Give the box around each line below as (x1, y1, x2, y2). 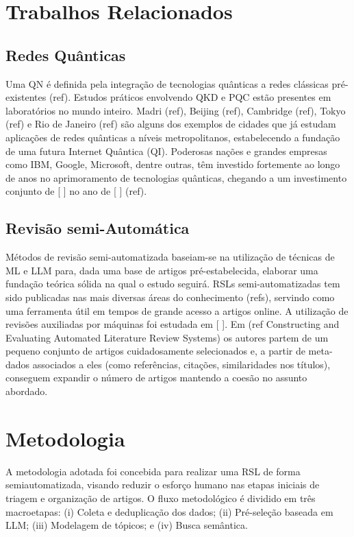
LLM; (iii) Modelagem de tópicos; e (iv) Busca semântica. (5, 518, 248, 532)
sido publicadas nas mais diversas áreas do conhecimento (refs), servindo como (5, 289, 335, 304)
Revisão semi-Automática (5, 217, 190, 239)
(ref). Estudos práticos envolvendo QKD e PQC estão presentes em (49, 90, 331, 104)
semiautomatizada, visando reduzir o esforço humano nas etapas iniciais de (5, 477, 320, 492)
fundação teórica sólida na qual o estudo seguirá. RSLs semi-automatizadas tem (5, 276, 340, 291)
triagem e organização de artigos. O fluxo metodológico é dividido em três (5, 490, 316, 505)
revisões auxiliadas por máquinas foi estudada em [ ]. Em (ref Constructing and (5, 317, 340, 331)
